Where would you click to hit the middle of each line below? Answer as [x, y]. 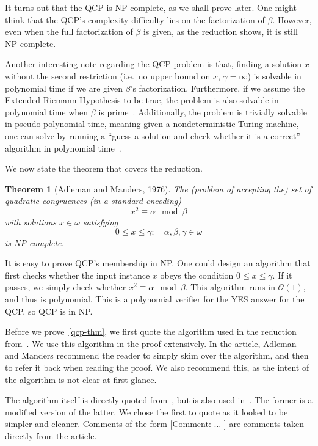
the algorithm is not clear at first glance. [81, 379]
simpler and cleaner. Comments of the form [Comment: [108, 424]
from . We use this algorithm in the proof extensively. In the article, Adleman [151, 343]
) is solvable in [274, 75]
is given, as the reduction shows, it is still [220, 31]
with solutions [31, 221]
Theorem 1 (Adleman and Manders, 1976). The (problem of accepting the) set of [158, 188]
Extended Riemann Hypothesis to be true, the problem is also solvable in [142, 100]
